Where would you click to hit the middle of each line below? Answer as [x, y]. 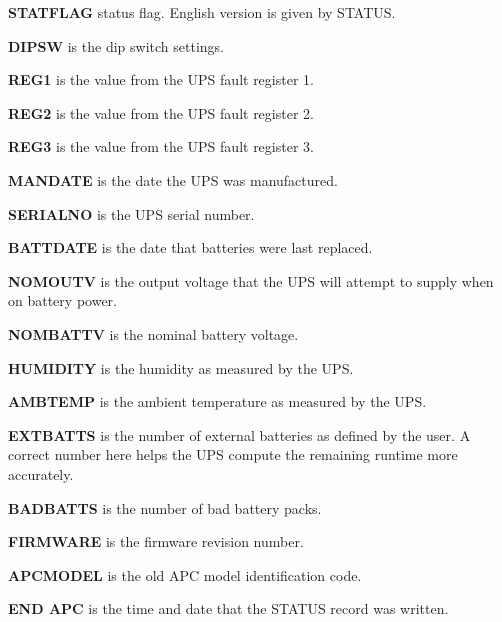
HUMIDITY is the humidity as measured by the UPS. [181, 367]
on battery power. [62, 300]
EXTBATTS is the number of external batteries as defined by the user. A [239, 434]
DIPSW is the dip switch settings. [116, 45]
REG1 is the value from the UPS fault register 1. [161, 79]
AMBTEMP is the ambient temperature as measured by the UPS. [217, 401]
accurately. [41, 473]
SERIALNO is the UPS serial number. [131, 213]
